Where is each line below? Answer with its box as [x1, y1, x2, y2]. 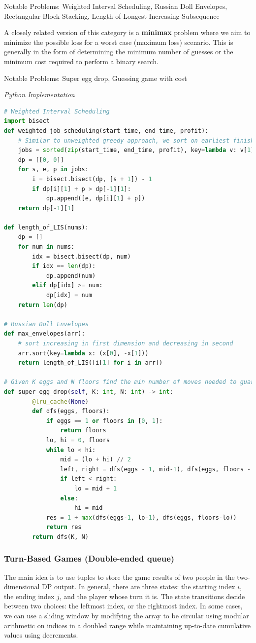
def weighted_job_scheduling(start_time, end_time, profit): [4, 127, 209, 134]
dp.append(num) [46, 272, 96, 279]
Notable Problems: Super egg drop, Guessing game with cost [4, 73, 187, 83]
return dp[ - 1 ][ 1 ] [18, 204, 75, 212]
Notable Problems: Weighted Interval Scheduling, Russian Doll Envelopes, [4, 1, 227, 11]
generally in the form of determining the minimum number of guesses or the [4, 46, 233, 57]
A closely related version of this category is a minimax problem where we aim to [4, 27, 251, 38]
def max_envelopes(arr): [4, 330, 85, 338]
